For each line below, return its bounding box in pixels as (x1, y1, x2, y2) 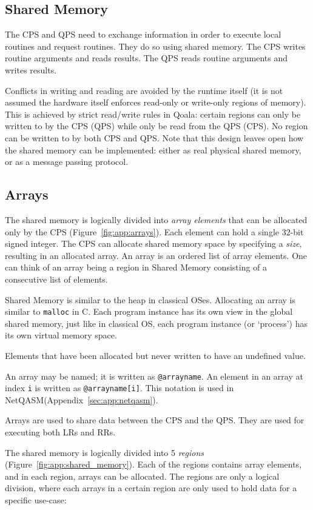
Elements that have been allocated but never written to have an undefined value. (5, 349, 306, 361)
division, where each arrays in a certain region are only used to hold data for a (5, 481, 297, 494)
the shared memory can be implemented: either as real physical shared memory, (5, 143, 301, 156)
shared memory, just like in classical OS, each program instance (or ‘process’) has (5, 317, 308, 329)
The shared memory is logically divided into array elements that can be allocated (5, 213, 308, 226)
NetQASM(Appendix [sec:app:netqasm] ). (5, 393, 158, 406)
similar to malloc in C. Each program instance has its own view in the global (5, 305, 293, 318)
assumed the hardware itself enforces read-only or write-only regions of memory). (5, 96, 306, 109)
